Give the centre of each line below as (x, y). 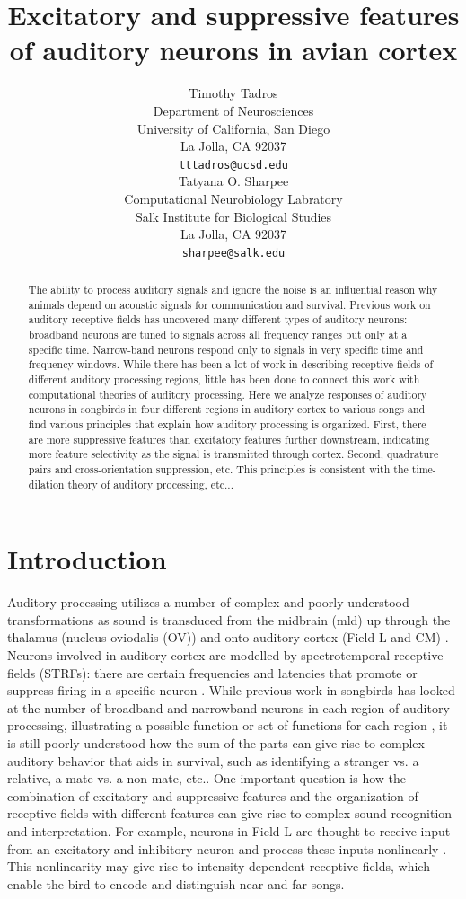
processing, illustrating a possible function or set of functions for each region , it (228, 725)
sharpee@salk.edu (233, 253)
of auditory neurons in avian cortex (233, 50)
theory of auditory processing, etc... (150, 484)
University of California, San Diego (233, 128)
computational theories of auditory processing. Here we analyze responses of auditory (228, 394)
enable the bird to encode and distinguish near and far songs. (176, 883)
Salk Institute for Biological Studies (233, 216)
